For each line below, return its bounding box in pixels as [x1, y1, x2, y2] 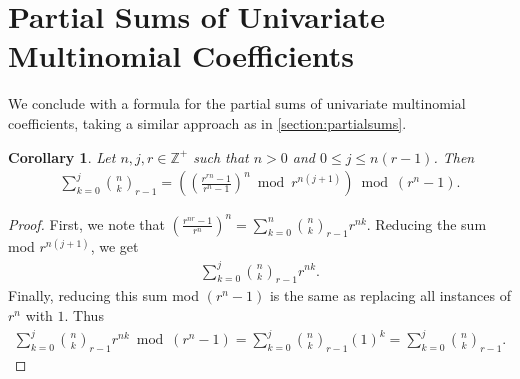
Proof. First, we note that [8, 213, 165, 234]
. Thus [64, 304, 104, 325]
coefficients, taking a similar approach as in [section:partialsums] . [8, 112, 407, 133]
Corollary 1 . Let [8, 146, 116, 167]
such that [193, 146, 249, 167]
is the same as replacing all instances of [269, 285, 512, 306]
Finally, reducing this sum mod [8, 285, 199, 306]
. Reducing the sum [366, 213, 487, 234]
